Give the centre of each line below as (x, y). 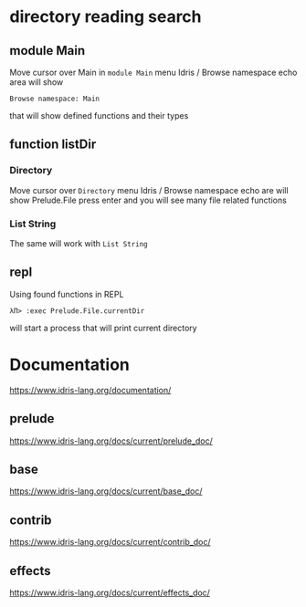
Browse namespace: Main (55, 99)
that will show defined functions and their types (99, 115)
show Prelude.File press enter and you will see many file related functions (148, 200)
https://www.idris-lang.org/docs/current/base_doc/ (106, 491)
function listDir (53, 145)
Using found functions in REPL (67, 294)
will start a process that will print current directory (104, 328)
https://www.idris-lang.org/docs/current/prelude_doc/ (111, 441)
